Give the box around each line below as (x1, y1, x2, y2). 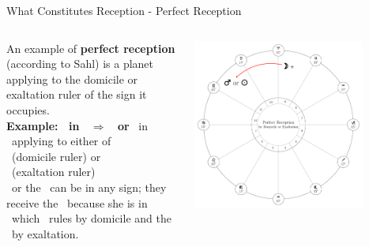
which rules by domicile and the (11, 210, 171, 226)
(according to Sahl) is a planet (6, 55, 154, 72)
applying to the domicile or (6, 70, 138, 87)
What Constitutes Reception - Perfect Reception (6, 2, 242, 18)
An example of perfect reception (6, 39, 175, 56)
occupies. (6, 101, 50, 118)
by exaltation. (11, 225, 79, 241)
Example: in (6, 117, 80, 133)
